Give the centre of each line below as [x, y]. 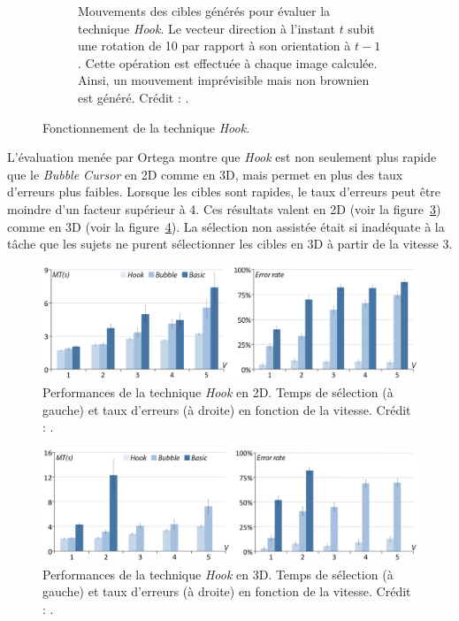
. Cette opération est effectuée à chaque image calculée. [228, 62]
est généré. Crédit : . [134, 97]
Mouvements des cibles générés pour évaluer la [204, 11]
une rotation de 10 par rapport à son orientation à [214, 46]
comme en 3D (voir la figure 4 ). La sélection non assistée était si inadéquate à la [226, 226]
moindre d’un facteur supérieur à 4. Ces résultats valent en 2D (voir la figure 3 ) [224, 208]
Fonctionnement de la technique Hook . [146, 127]
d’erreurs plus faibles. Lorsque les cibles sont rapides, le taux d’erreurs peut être [224, 192]
